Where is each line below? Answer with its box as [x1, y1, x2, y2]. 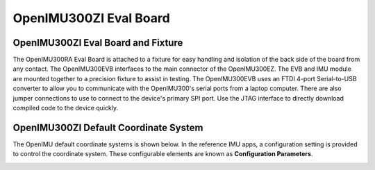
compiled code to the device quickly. [12, 104, 118, 112]
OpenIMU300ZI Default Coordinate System [12, 121, 203, 133]
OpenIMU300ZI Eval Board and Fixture [12, 37, 183, 49]
